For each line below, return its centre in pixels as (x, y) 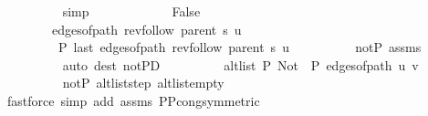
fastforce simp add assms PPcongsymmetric (133, 100)
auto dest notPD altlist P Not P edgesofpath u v (240, 64)
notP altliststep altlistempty (143, 83)
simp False (131, 11)
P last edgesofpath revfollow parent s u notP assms (240, 47)
